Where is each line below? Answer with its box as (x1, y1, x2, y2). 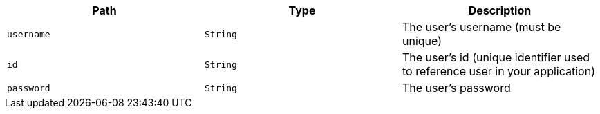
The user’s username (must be (402, 20, 561, 34)
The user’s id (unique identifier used (402, 50, 590, 64)
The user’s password (402, 81, 511, 95)
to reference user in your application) (402, 64, 595, 78)
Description (468, 3, 532, 17)
